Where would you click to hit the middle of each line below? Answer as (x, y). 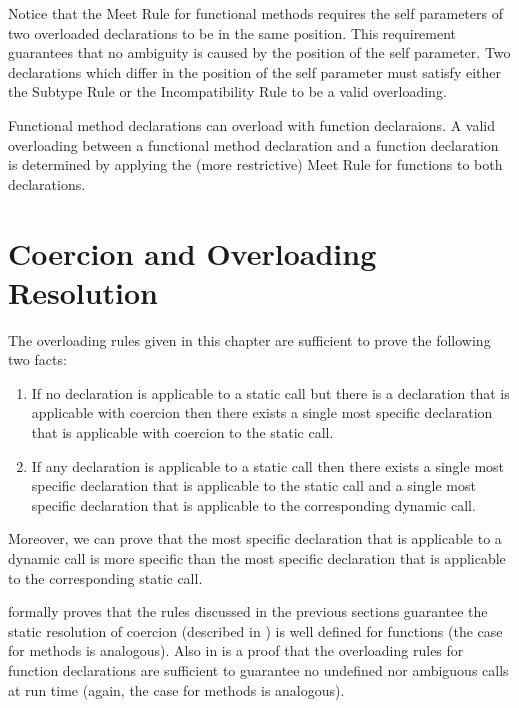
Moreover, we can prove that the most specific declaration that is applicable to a (255, 538)
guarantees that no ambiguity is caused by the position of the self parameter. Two (259, 52)
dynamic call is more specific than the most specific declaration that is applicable (257, 558)
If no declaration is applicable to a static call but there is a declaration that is (270, 392)
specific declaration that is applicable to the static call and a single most (253, 485)
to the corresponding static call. (105, 577)
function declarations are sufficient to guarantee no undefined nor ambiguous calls (258, 669)
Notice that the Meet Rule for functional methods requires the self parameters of (255, 13)
